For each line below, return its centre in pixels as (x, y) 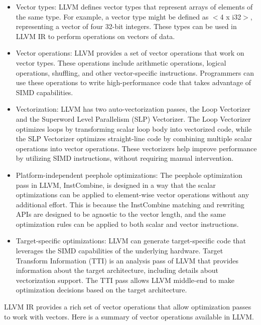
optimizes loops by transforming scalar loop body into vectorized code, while (134, 128)
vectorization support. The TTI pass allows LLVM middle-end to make (125, 280)
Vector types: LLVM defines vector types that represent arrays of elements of (134, 7)
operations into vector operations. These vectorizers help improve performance (136, 148)
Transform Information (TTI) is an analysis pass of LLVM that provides (127, 260)
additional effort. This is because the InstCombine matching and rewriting (130, 204)
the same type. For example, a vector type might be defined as (112, 16)
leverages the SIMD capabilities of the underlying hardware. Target (119, 251)
